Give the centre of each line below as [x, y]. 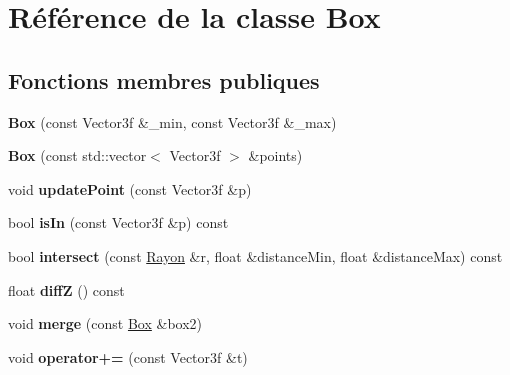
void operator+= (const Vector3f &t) [128, 356]
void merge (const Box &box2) [105, 323]
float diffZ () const [66, 289]
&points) [275, 155]
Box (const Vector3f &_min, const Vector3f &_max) [172, 121]
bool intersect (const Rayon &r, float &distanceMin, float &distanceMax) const [255, 255]
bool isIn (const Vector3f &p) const [118, 222]
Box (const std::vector [77, 155]
